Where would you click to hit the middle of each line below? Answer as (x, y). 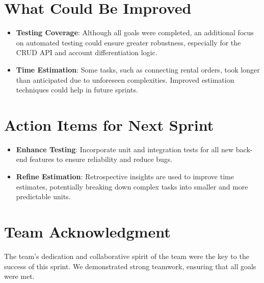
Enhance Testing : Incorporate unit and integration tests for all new (125, 149)
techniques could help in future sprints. (77, 90)
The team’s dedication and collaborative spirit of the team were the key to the (127, 256)
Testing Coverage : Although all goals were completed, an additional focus (135, 32)
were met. (19, 276)
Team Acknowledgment (87, 231)
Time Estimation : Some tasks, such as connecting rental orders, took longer (138, 69)
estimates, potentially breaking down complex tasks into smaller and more (132, 186)
